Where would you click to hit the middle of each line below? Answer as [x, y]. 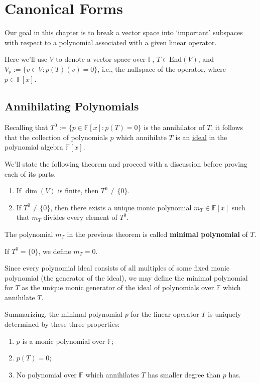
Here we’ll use [26, 59]
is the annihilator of [174, 127]
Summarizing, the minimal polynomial [63, 314]
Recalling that [26, 127]
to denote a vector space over [101, 59]
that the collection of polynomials [56, 137]
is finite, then [78, 190]
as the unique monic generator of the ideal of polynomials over [118, 287]
